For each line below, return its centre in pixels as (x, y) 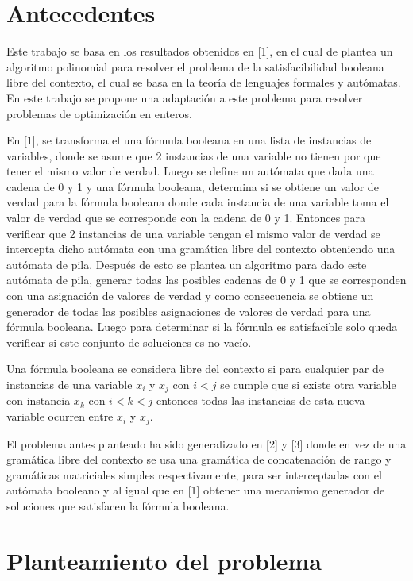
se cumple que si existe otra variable (308, 384)
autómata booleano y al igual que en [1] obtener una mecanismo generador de (196, 490)
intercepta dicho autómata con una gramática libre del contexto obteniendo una (201, 249)
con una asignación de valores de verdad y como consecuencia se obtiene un (190, 296)
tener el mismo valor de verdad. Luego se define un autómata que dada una (190, 171)
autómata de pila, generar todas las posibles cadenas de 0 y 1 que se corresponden (206, 280)
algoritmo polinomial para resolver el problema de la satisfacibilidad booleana (195, 66)
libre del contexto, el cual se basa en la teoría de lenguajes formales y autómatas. (204, 82)
